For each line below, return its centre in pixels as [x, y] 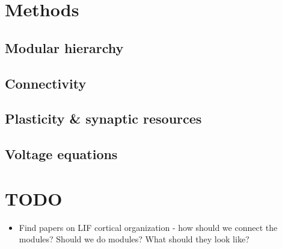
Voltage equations [61, 154]
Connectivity [46, 83]
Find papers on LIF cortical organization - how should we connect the [148, 227]
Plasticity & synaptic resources [103, 118]
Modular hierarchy [64, 47]
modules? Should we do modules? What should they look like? [134, 239]
